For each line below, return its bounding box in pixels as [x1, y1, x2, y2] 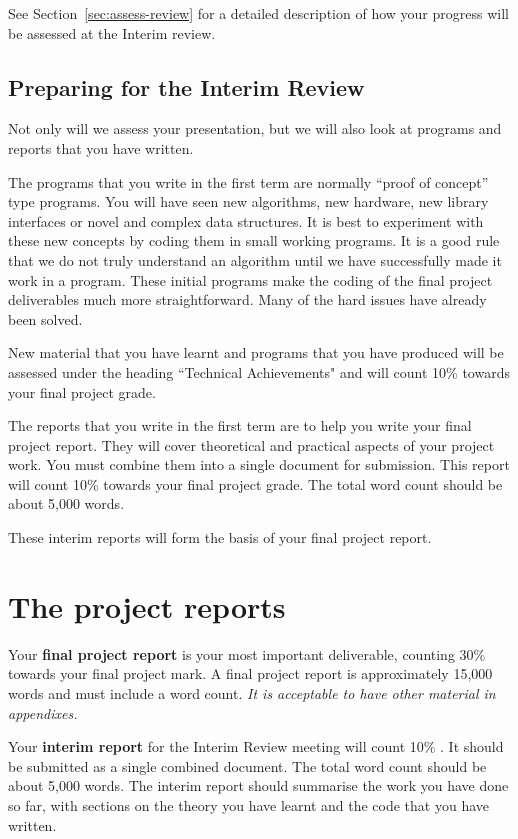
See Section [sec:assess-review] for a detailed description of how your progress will [8, 3, 509, 23]
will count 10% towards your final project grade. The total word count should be [8, 473, 503, 494]
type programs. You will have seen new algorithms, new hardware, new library [8, 191, 489, 212]
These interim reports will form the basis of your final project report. [8, 527, 432, 548]
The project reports [8, 585, 286, 626]
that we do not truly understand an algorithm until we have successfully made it [8, 249, 502, 270]
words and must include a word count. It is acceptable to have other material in [8, 682, 496, 703]
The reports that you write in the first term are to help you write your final [8, 415, 472, 436]
